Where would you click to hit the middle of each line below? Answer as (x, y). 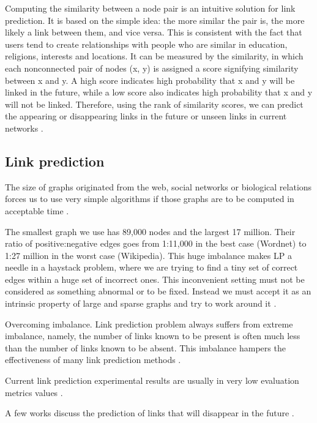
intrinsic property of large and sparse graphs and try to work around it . (141, 303)
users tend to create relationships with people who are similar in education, (146, 44)
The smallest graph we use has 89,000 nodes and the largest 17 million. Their (150, 231)
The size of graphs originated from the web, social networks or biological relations (158, 186)
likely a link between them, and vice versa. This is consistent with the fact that (154, 32)
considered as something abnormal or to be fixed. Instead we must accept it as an (158, 291)
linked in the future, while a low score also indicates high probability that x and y (159, 92)
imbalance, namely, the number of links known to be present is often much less (153, 336)
